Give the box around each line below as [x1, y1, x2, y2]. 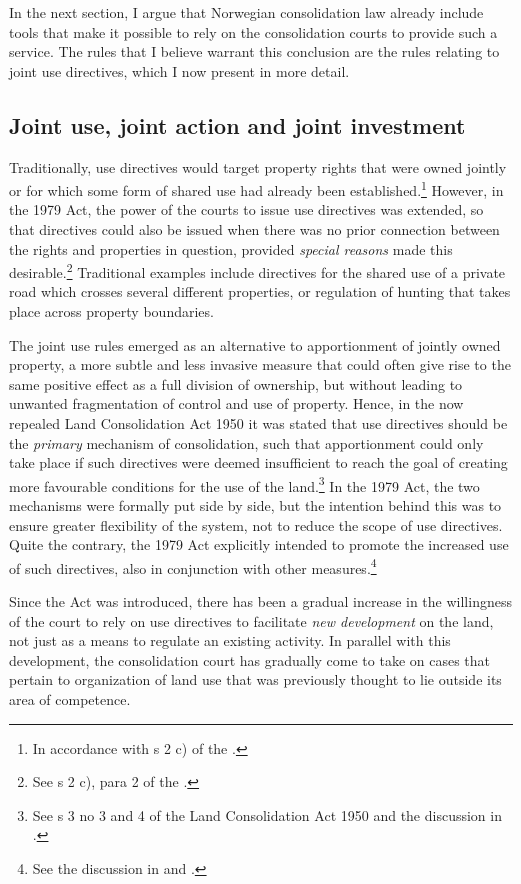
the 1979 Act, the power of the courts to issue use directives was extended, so [9, 199, 484, 220]
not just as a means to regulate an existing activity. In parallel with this [9, 630, 451, 651]
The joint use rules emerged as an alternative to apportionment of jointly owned [9, 334, 501, 355]
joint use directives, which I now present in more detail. [9, 60, 350, 81]
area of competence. [9, 689, 131, 710]
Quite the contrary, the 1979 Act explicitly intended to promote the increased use [9, 534, 509, 555]
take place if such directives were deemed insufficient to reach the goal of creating [9, 452, 508, 473]
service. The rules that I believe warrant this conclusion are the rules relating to [9, 41, 500, 62]
